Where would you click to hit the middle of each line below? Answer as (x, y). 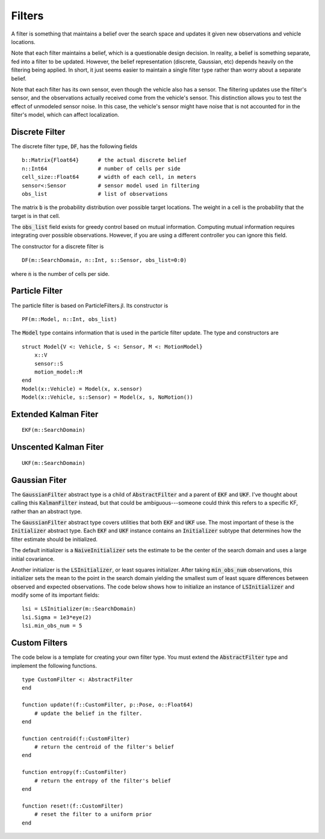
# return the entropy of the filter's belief (103, 781)
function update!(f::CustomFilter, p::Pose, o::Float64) (108, 705)
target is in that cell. (36, 216)
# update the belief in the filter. (88, 713)
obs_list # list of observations (95, 194)
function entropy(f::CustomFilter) (74, 772)
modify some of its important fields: (55, 595)
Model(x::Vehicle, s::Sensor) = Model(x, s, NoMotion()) (108, 397)
